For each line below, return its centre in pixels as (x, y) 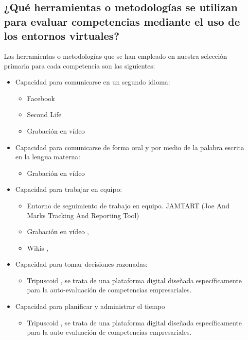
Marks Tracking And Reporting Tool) (83, 215)
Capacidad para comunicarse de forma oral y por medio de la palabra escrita (130, 147)
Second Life (44, 114)
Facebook (41, 98)
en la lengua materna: (48, 157)
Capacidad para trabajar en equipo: (69, 189)
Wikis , (38, 247)
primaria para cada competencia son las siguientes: (80, 65)
